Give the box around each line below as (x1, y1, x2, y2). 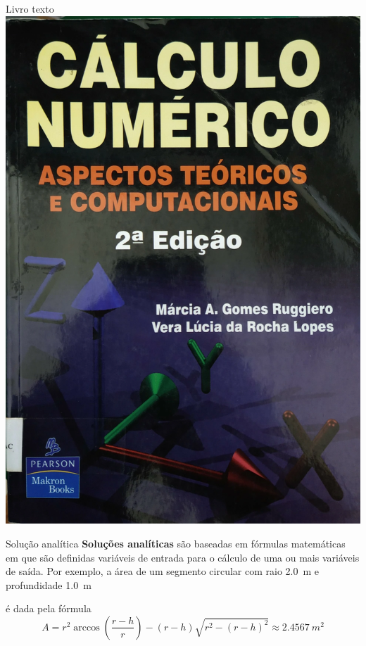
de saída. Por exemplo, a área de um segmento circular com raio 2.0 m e (6, 564, 319, 578)
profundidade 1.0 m (6, 577, 91, 592)
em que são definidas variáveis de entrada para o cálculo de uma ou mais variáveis (6, 550, 360, 564)
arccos (73, 622, 100, 633)
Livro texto (6, 1, 54, 15)
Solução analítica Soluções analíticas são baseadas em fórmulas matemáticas (6, 536, 346, 550)
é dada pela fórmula (6, 601, 91, 616)
